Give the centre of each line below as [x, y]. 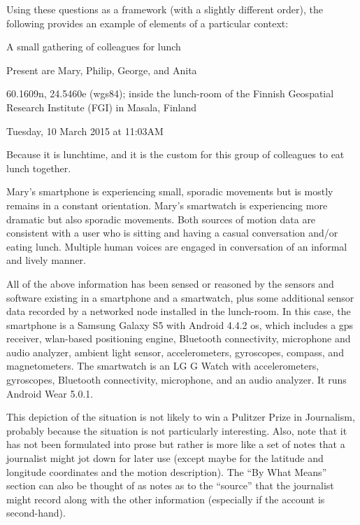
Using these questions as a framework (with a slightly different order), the [165, 9]
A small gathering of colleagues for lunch [94, 47]
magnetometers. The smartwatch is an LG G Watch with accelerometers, [163, 366]
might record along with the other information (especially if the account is [166, 499]
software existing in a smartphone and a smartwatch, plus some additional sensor [180, 297]
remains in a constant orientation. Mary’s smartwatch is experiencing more [167, 205]
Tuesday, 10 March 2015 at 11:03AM [85, 131]
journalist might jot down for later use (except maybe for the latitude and [165, 458]
